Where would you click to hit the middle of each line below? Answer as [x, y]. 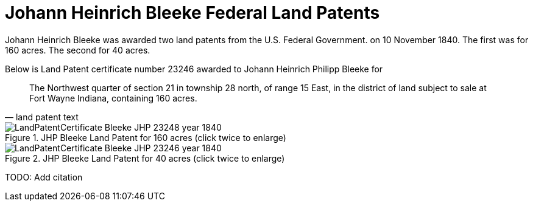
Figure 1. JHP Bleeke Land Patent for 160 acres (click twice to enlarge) [146, 137]
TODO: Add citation [44, 177]
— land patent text [42, 117]
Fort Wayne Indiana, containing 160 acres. [113, 98]
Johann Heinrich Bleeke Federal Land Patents [192, 13]
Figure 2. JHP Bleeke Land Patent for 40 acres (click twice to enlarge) [145, 158]
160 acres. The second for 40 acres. [78, 50]
